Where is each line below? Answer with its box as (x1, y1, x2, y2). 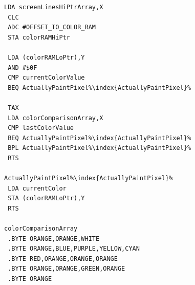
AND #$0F (8, 64, 37, 71)
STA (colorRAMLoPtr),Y (8, 195, 85, 202)
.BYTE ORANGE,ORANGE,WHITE (8, 235, 100, 242)
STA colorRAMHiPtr (8, 33, 70, 41)
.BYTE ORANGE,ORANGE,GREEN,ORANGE (8, 265, 125, 273)
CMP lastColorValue (8, 124, 74, 132)
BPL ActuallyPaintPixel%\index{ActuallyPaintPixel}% (8, 144, 191, 152)
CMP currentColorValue (8, 74, 85, 82)
